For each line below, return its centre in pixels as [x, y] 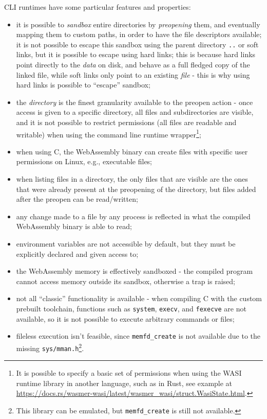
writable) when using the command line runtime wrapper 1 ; [109, 133]
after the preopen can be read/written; [77, 199]
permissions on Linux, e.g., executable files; [84, 161]
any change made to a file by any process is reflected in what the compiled [133, 216]
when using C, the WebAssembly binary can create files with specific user [132, 151]
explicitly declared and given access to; [77, 254]
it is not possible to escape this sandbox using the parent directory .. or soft [137, 44]
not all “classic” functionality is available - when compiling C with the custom [139, 298]
